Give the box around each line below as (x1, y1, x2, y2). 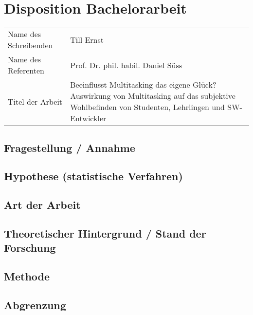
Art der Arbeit (4, 197, 81, 212)
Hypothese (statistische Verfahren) (4, 168, 183, 184)
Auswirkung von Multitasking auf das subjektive (70, 90, 235, 102)
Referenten (8, 65, 44, 76)
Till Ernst (70, 34, 104, 45)
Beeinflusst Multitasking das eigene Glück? (70, 79, 217, 91)
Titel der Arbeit (8, 95, 63, 107)
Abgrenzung (4, 297, 66, 312)
